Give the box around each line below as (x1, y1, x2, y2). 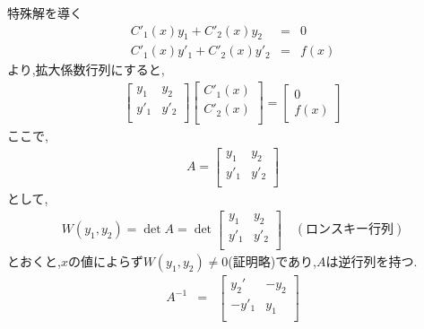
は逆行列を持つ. (325, 252, 418, 271)
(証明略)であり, (228, 252, 317, 271)
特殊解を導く (7, 4, 82, 22)
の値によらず (67, 252, 143, 271)
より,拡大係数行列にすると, (7, 60, 165, 79)
